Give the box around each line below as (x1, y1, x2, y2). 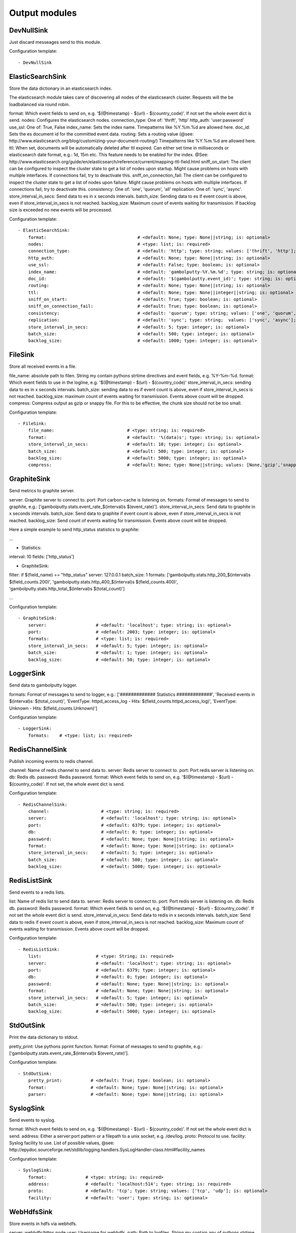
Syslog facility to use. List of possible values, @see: (9, 1140, 114, 1146)
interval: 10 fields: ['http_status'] (9, 554, 74, 560)
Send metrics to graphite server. (9, 488, 75, 494)
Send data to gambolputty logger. (9, 682, 77, 688)
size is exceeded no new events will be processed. (9, 207, 112, 213)
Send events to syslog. (9, 1117, 56, 1123)
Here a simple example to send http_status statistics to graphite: (9, 527, 140, 533)
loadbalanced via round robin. (9, 101, 70, 107)
